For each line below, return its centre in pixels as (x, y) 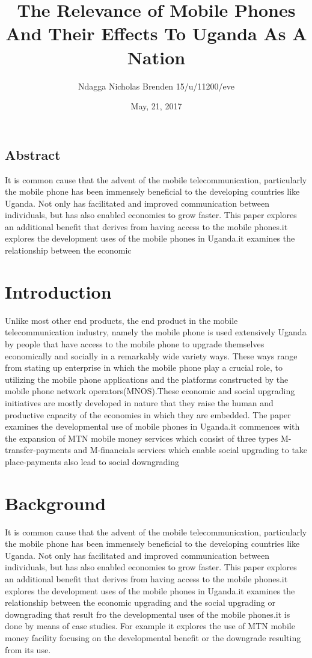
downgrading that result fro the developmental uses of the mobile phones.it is (148, 614)
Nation (156, 57)
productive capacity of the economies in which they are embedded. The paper (148, 414)
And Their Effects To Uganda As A (156, 33)
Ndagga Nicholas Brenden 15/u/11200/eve (156, 86)
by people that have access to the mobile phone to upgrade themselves (135, 343)
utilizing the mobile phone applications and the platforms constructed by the (147, 379)
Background (56, 503)
